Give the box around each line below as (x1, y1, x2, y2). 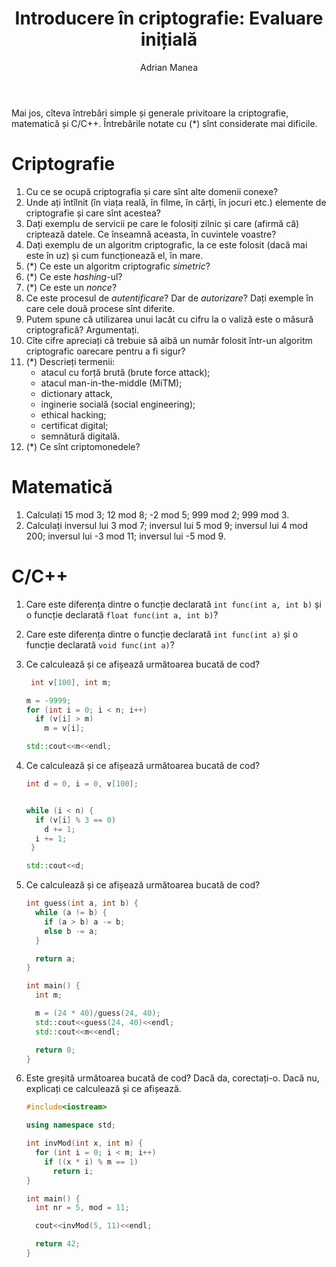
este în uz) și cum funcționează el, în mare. (25, 249, 204, 261)
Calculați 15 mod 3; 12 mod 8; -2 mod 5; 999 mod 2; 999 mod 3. (25, 508, 290, 521)
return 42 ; (35, 1239, 81, 1249)
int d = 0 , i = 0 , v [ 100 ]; (25, 779, 139, 789)
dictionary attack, (40, 387, 114, 399)
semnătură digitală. (40, 430, 121, 442)
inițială (140, 28, 198, 51)
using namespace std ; (25, 1120, 117, 1131)
